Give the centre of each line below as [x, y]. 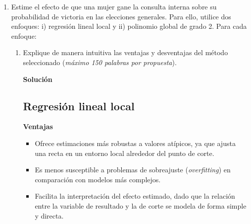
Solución [38, 79]
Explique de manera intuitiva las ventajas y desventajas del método [125, 52]
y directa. [49, 215]
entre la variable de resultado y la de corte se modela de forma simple [141, 205]
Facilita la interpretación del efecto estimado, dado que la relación [135, 196]
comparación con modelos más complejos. [98, 179]
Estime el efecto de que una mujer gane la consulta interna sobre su [114, 6]
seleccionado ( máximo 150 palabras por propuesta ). [100, 62]
